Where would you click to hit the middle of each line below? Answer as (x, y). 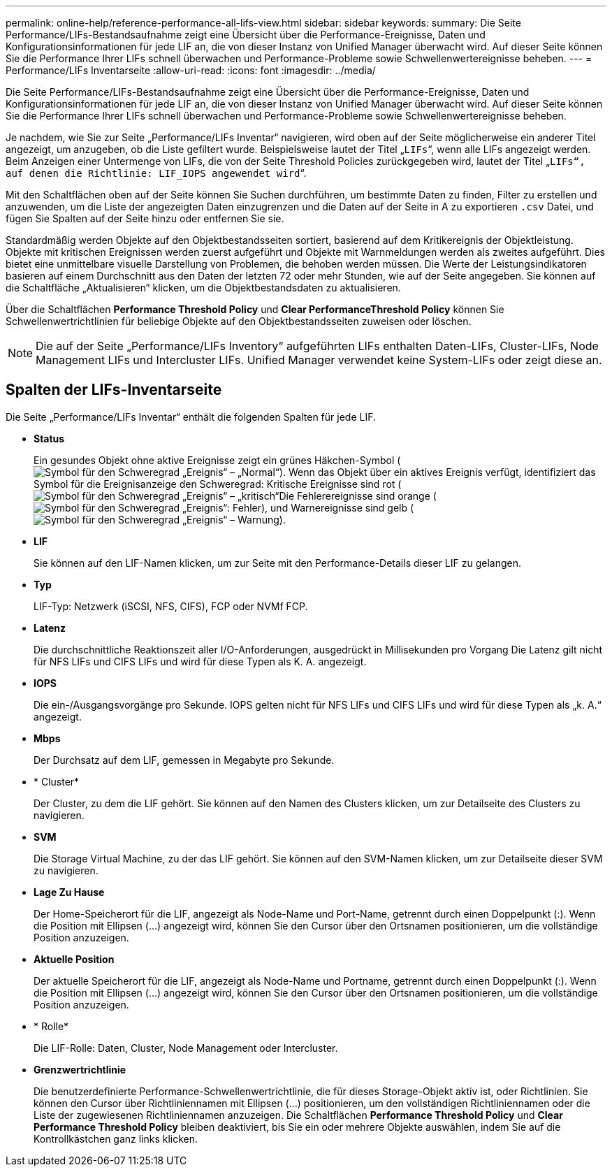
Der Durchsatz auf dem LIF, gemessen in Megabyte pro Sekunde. (184, 760)
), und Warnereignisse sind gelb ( (338, 507)
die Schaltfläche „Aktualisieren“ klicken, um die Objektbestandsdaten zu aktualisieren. (203, 288)
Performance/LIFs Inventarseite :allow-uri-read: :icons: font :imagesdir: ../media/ (191, 70)
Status (49, 438)
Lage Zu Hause (69, 892)
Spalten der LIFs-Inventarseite (114, 390)
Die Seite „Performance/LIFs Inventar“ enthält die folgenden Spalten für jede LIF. (191, 417)
